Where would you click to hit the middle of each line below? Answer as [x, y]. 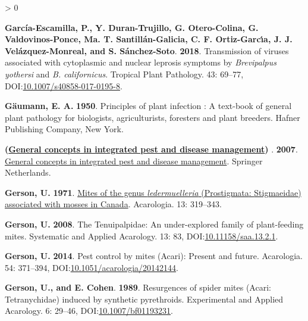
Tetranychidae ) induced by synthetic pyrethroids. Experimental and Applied [144, 299]
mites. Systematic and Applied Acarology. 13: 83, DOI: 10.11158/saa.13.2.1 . [142, 236]
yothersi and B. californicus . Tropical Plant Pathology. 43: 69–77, [124, 74]
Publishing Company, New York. [64, 129]
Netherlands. [28, 172]
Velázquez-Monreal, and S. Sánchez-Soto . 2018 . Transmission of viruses [147, 50]
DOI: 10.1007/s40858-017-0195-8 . [64, 85]
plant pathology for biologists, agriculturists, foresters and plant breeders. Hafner [153, 117]
